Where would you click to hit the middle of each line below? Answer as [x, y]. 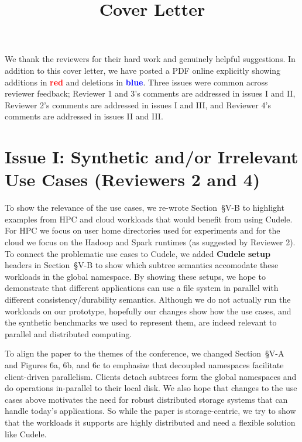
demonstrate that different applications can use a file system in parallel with [142, 288]
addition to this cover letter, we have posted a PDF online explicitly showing [143, 70]
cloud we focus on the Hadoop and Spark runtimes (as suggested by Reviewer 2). [150, 242]
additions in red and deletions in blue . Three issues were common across [136, 82]
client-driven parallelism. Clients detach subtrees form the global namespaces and [151, 376]
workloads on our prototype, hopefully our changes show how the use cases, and [148, 311]
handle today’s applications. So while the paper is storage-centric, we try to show [150, 411]
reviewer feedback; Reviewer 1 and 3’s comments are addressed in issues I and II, [150, 93]
